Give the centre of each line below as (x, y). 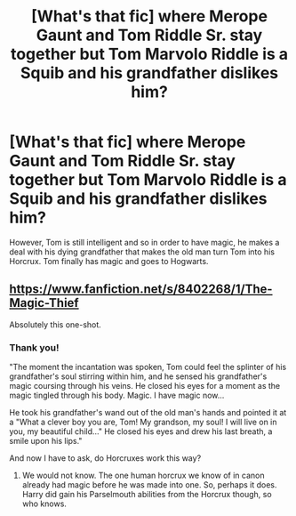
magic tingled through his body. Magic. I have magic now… (117, 395)
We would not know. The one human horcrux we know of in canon (143, 476)
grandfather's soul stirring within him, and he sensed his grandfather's (138, 376)
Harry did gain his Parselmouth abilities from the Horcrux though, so (147, 495)
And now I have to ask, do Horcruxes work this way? (105, 458)
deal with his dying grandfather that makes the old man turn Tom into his (142, 252)
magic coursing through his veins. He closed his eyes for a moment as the (145, 386)
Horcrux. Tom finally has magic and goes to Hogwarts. (109, 261)
